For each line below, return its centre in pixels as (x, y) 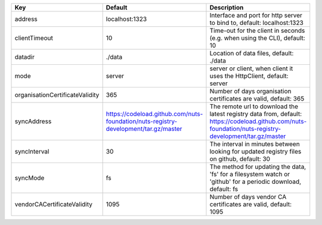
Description (227, 7)
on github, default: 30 (240, 159)
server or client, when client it (251, 68)
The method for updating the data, (258, 167)
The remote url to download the (254, 106)
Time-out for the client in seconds (257, 31)
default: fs (224, 189)
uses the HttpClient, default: (249, 76)
